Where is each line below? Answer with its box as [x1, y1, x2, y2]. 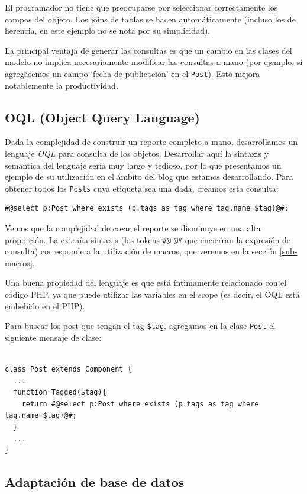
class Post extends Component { [5, 365, 132, 374]
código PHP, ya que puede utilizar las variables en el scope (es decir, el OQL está [5, 288, 300, 301]
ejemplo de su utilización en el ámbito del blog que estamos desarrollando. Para [5, 170, 293, 183]
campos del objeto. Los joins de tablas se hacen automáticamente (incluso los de [5, 12, 296, 25]
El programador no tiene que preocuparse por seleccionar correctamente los [5, 1, 278, 13]
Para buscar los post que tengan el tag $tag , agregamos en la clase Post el [5, 319, 276, 332]
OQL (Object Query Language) [5, 108, 200, 126]
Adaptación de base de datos [5, 473, 185, 491]
